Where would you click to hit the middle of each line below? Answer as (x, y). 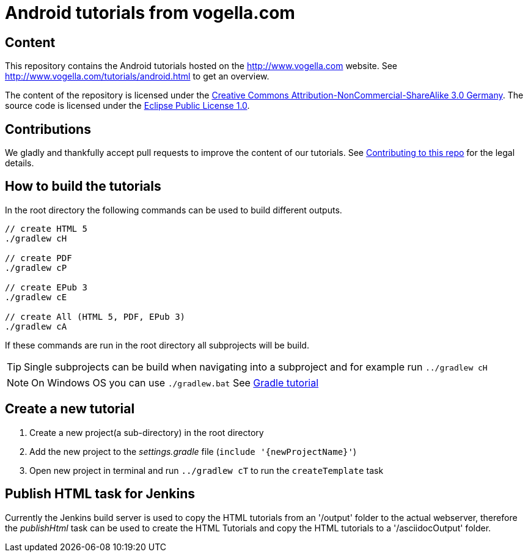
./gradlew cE (36, 297)
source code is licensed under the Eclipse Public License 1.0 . (127, 106)
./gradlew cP (36, 267)
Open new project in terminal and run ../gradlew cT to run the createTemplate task (207, 470)
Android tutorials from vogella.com (150, 13)
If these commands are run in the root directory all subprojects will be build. (157, 345)
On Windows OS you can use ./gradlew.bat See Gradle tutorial (175, 382)
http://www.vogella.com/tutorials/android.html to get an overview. (137, 76)
